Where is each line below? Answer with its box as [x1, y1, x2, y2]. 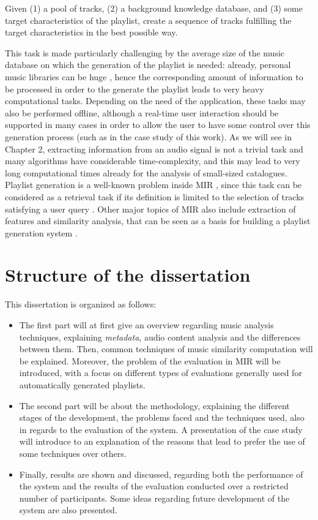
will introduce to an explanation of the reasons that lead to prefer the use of [19, 435, 305, 448]
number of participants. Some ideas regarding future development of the [19, 491, 290, 504]
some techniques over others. [19, 447, 127, 459]
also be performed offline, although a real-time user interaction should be [5, 106, 279, 119]
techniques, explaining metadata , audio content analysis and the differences [19, 330, 301, 343]
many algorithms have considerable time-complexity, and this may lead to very [5, 154, 300, 167]
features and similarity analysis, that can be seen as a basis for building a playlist [5, 214, 311, 227]
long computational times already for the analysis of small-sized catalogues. [5, 166, 287, 179]
